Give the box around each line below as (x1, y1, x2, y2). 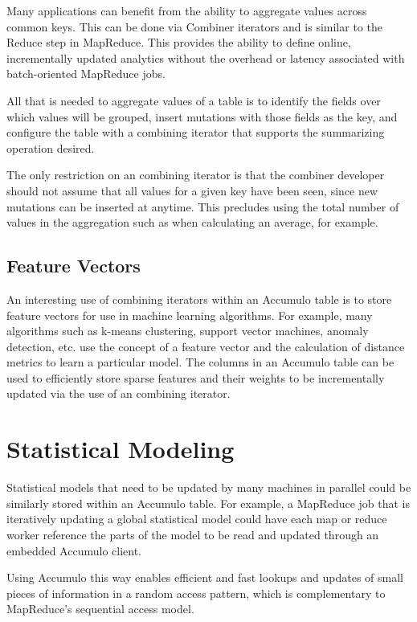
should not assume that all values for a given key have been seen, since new (6, 182, 378, 198)
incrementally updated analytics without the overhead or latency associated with (6, 49, 405, 66)
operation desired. (6, 139, 95, 156)
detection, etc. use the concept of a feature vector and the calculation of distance (6, 338, 405, 354)
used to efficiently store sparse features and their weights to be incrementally (6, 369, 385, 386)
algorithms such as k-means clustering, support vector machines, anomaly (6, 322, 369, 339)
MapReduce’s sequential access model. (6, 600, 194, 617)
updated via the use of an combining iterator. (6, 385, 231, 402)
